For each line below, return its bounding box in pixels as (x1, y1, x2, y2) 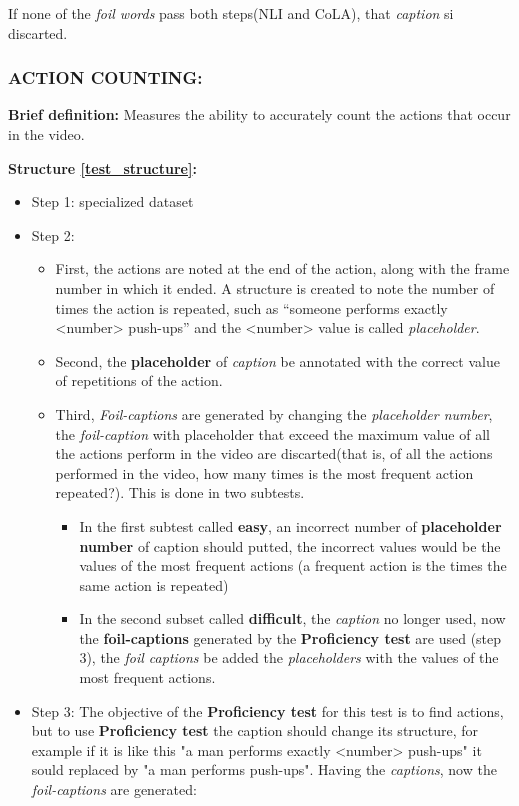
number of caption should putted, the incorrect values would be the (79, 535, 501, 556)
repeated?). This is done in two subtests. (55, 482, 305, 503)
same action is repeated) (79, 574, 229, 595)
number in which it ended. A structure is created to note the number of (55, 277, 495, 298)
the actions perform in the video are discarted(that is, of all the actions (55, 443, 493, 464)
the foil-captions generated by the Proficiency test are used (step (79, 627, 502, 648)
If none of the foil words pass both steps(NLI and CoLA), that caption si (8, 3, 454, 23)
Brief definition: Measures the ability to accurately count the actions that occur (8, 104, 511, 125)
